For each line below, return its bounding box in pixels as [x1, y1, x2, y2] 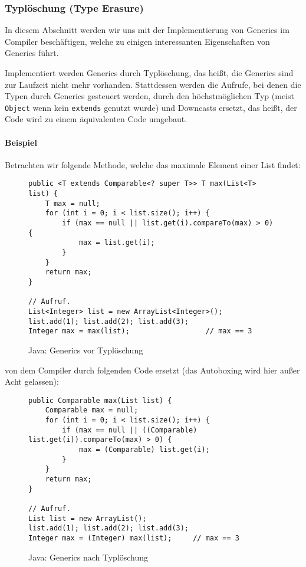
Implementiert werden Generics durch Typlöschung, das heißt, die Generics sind [5, 67, 294, 78]
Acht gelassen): [5, 375, 59, 388]
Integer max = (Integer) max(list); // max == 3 [28, 533, 239, 542]
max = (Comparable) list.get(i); [78, 445, 210, 454]
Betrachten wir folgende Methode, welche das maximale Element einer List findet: [5, 158, 301, 171]
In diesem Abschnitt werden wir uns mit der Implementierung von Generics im [5, 24, 289, 36]
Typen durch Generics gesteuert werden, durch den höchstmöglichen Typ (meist [5, 90, 294, 102]
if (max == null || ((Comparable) [62, 425, 198, 434]
